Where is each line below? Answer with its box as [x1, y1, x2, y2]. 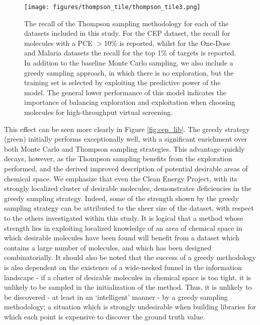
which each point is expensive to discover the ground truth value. [4, 311, 205, 321]
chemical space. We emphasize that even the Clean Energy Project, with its [4, 173, 237, 183]
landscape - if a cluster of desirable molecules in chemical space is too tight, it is [4, 272, 251, 282]
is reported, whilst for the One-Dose [119, 37, 230, 48]
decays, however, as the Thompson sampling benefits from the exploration [4, 153, 232, 164]
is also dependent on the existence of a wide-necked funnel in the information [4, 262, 242, 272]
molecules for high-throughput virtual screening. [24, 107, 173, 117]
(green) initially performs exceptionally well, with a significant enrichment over [4, 134, 247, 144]
